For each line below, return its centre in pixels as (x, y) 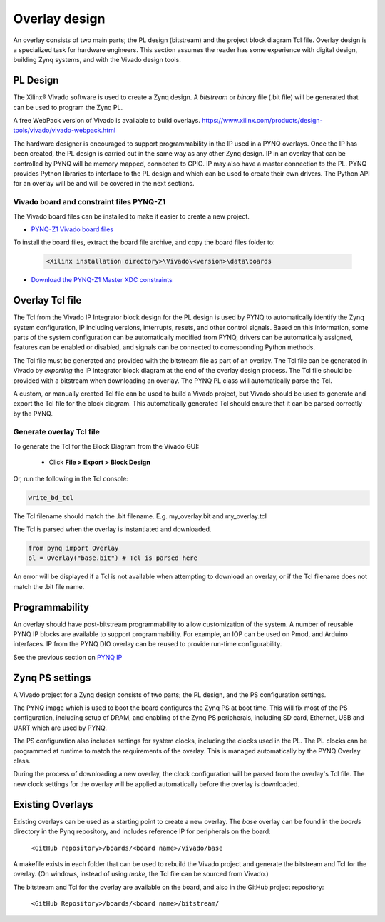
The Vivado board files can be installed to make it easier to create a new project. (131, 216)
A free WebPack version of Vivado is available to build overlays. (107, 121)
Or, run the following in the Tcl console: (71, 478)
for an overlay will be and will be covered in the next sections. (104, 184)
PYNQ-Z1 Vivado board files (72, 229)
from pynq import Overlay (73, 548)
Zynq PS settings (52, 677)
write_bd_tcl (51, 497)
